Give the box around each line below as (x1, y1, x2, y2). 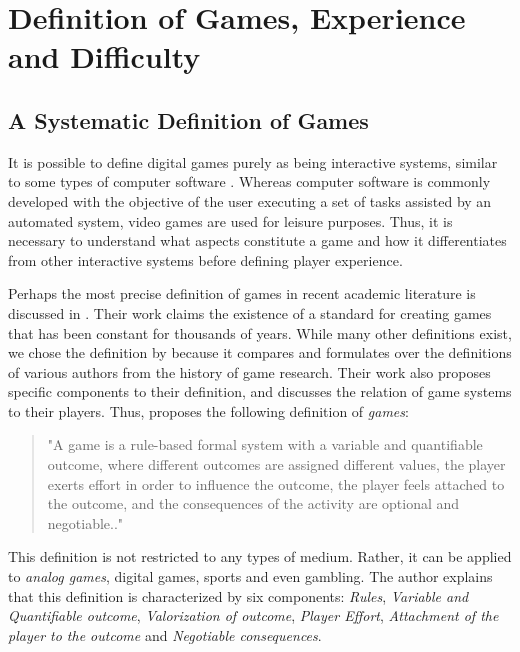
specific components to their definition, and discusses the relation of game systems (8, 381, 512, 402)
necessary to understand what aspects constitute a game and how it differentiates (8, 230, 507, 251)
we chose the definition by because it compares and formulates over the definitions (8, 342, 512, 363)
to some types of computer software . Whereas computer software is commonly (8, 171, 491, 192)
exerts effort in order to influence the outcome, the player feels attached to (47, 473, 505, 494)
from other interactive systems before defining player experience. (8, 249, 403, 270)
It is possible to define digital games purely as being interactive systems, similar (8, 151, 498, 172)
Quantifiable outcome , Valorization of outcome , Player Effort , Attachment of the (8, 605, 499, 626)
